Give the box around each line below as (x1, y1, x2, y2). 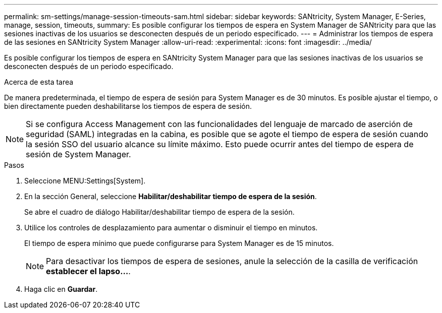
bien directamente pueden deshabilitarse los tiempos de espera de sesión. (4, 102, 252, 110)
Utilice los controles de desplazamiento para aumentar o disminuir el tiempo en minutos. (24, 223, 318, 232)
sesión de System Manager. (26, 149, 131, 159)
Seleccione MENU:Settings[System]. (24, 176, 146, 185)
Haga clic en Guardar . (24, 285, 98, 293)
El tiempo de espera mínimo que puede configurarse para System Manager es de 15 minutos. (24, 239, 334, 247)
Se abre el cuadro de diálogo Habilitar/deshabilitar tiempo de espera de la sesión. (24, 208, 295, 216)
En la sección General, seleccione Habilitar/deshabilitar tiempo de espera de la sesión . (24, 192, 317, 201)
